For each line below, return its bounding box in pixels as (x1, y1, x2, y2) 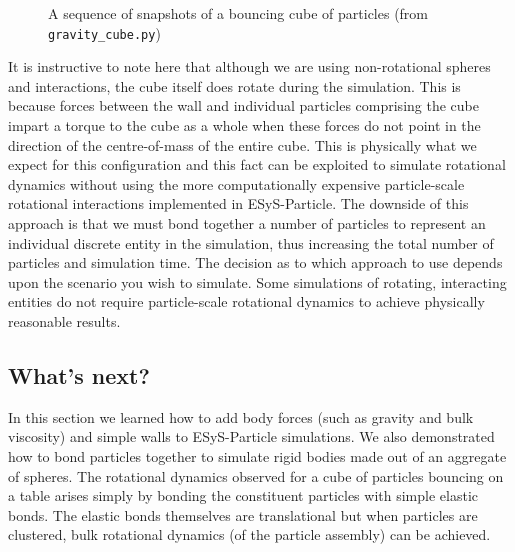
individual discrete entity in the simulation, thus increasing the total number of (8, 232, 494, 253)
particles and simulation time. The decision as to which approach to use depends (8, 252, 503, 273)
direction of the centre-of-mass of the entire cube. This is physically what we (8, 134, 477, 155)
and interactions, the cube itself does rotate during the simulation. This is (8, 75, 461, 96)
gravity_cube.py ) (48, 22, 161, 43)
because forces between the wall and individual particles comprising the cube (8, 95, 479, 116)
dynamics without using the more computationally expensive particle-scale (8, 173, 465, 194)
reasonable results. (8, 310, 121, 331)
